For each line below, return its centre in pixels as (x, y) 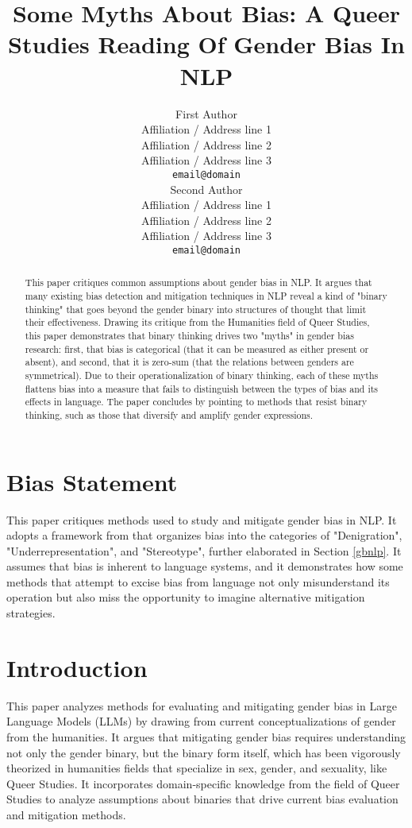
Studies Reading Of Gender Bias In (206, 44)
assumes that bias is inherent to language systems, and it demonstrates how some (205, 566)
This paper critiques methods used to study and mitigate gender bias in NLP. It (202, 519)
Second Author (206, 189)
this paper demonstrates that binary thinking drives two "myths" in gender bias (189, 335)
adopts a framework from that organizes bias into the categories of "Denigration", (204, 535)
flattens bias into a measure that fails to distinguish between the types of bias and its (201, 388)
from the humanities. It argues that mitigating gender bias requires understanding (206, 736)
